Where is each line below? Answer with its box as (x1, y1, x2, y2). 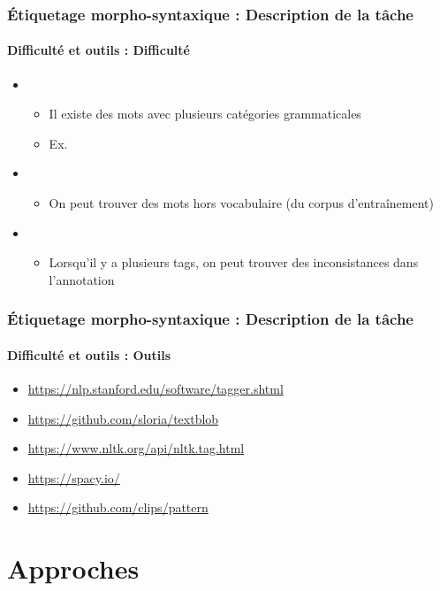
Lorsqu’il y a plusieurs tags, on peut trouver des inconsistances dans (49, 253, 419, 272)
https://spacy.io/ (27, 468, 120, 487)
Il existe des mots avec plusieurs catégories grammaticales (49, 104, 361, 123)
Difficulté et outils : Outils (7, 345, 171, 364)
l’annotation (49, 270, 115, 288)
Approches (7, 550, 140, 587)
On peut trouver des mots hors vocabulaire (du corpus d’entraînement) (49, 194, 434, 212)
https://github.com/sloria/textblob (27, 409, 219, 427)
